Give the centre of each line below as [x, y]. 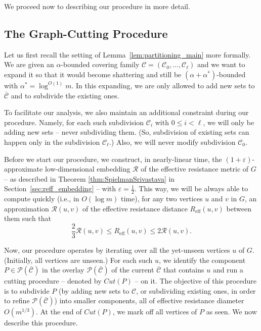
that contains [184, 270]
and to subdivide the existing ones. [65, 95]
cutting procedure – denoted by [53, 281]
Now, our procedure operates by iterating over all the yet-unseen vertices [117, 250]
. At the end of [59, 312]
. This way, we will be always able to [191, 188]
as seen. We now [231, 312]
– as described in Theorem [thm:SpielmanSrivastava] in [90, 178]
